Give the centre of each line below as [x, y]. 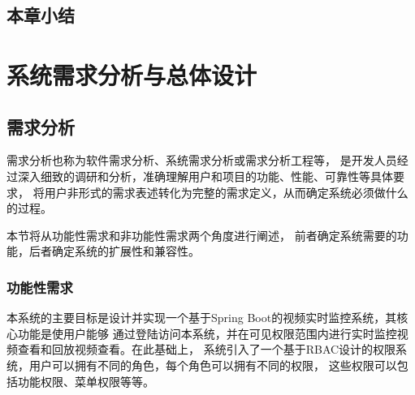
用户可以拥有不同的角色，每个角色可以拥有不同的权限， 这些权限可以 [213, 365]
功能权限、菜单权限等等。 [86, 381]
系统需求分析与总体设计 [132, 74]
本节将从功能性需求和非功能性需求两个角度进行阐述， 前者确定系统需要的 [202, 235]
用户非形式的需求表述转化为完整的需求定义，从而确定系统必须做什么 [226, 192]
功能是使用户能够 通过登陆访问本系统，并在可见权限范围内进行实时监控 [207, 333]
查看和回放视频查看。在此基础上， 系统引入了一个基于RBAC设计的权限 [207, 349]
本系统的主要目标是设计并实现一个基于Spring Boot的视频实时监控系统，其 [202, 318]
